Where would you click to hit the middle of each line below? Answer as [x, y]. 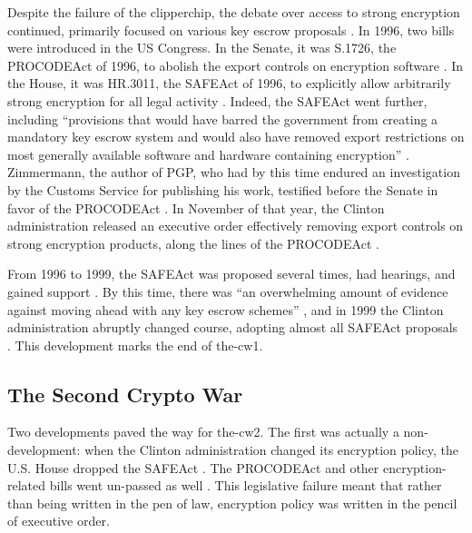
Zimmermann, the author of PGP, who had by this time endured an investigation [234, 172]
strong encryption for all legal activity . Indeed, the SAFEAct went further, [217, 100]
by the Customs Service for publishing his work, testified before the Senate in [223, 189]
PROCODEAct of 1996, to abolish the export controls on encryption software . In [236, 65]
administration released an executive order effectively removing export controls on [236, 226]
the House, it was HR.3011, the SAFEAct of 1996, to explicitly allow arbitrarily [229, 83]
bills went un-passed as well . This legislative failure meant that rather [246, 485]
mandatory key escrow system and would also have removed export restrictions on [236, 137]
